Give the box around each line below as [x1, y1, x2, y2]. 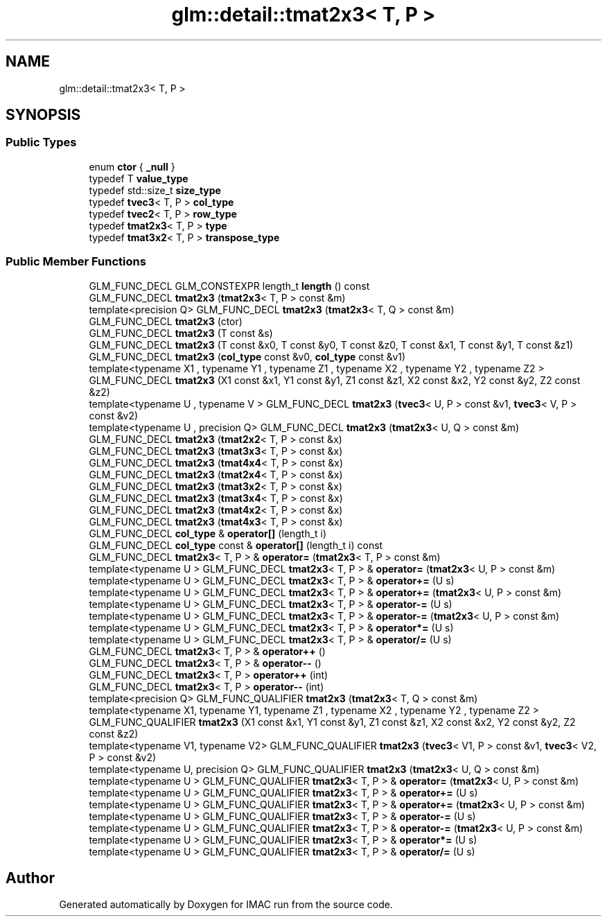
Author [6, 869, 55, 887]
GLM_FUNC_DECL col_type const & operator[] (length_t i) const [89, 539, 383, 551]
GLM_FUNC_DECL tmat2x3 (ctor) [89, 315, 243, 327]
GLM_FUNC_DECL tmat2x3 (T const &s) [89, 327, 273, 339]
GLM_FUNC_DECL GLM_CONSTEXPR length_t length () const [89, 279, 370, 292]
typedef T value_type [89, 172, 188, 184]
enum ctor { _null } [89, 160, 175, 173]
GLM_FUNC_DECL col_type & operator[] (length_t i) [89, 527, 327, 539]
